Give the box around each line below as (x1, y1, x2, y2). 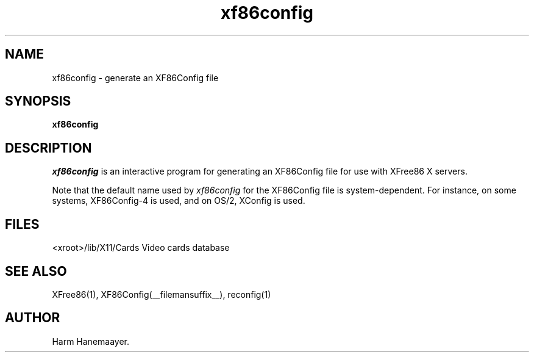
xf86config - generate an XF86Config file (52, 72, 219, 83)
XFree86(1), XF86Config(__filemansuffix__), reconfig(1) (52, 289, 271, 300)
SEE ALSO (5, 263, 67, 279)
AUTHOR (5, 310, 60, 326)
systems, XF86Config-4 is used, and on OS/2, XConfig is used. (52, 195, 305, 206)
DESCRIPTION (5, 140, 92, 156)
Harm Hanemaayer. (52, 336, 130, 347)
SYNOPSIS (5, 93, 71, 109)
